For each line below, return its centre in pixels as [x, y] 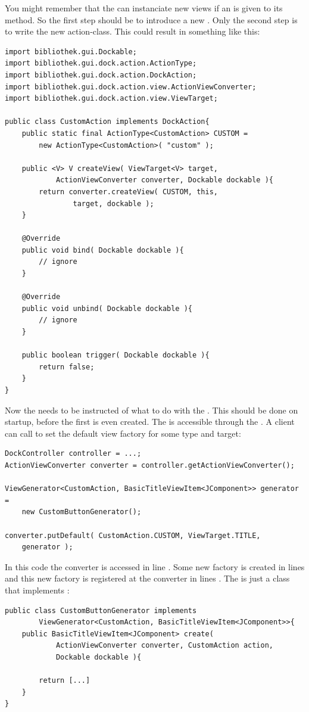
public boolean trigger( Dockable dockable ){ [116, 355]
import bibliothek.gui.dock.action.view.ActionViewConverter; [131, 87]
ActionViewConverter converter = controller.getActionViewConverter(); [150, 465]
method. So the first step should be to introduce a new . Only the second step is [151, 19]
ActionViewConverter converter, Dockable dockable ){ [165, 180]
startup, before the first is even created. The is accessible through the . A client [150, 422]
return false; [67, 367]
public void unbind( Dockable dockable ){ [107, 308]
